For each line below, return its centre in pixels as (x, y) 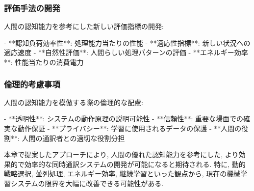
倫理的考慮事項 (32, 84)
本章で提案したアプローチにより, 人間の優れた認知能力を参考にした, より (121, 154)
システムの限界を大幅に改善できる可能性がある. (87, 183)
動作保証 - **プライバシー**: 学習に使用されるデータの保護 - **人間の (129, 128)
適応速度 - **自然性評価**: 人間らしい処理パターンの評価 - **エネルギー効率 (126, 52)
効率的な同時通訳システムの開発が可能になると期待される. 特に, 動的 (135, 164)
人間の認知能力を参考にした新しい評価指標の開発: (84, 26)
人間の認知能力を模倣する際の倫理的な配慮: (74, 102)
